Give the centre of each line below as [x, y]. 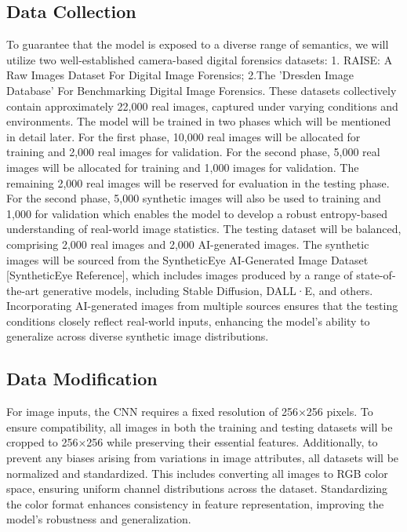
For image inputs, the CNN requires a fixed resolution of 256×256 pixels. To [190, 412]
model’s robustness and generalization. [99, 519]
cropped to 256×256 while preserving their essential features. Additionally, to [192, 442]
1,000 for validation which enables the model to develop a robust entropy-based [197, 213]
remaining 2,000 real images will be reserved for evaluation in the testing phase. [198, 182]
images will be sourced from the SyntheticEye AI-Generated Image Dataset [187, 259]
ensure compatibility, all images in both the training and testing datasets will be [200, 426]
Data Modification [82, 379]
